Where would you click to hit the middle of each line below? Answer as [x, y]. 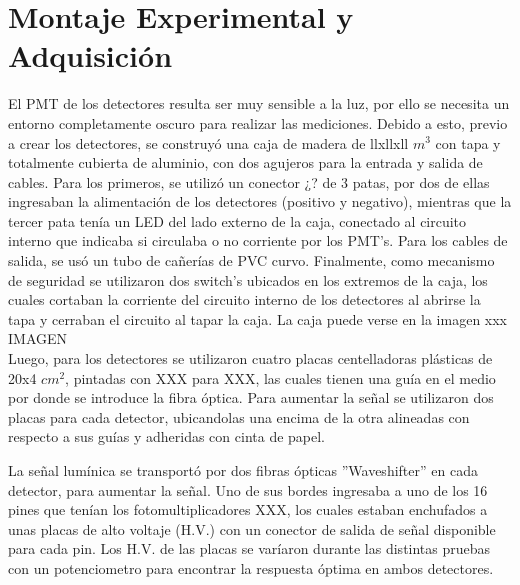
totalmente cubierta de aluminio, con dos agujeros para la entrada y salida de [245, 162]
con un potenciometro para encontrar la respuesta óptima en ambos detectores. [251, 567]
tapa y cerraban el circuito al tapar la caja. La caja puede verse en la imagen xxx [257, 318]
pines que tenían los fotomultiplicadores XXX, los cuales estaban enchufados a [248, 509]
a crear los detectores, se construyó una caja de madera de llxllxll [208, 142]
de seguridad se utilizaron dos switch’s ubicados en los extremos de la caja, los [248, 279]
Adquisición [90, 55]
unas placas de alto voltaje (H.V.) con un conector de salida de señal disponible [252, 528]
